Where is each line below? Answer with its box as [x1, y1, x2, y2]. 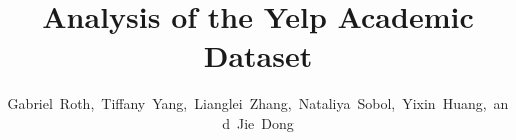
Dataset [203, 35, 313, 76]
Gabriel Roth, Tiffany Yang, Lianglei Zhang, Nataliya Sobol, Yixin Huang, [7, 93, 487, 114]
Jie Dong [236, 112, 294, 133]
